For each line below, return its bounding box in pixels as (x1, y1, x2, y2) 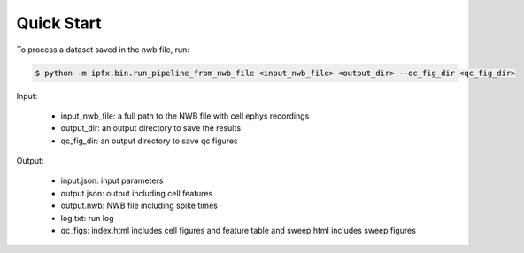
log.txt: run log (60, 212, 114, 223)
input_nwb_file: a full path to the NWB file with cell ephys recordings (60, 111, 310, 121)
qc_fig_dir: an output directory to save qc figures (60, 135, 238, 146)
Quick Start (16, 13, 102, 33)
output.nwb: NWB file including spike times (60, 200, 219, 211)
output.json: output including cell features (60, 188, 213, 198)
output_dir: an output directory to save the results (60, 123, 242, 134)
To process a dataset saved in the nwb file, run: (16, 44, 190, 55)
